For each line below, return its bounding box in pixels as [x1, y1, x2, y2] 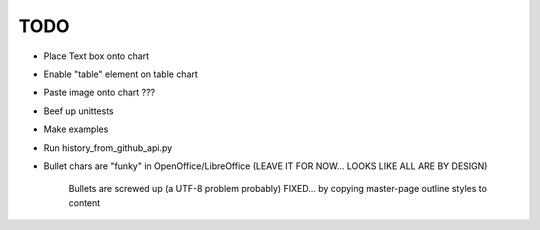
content [68, 196, 101, 209]
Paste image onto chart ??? [43, 86, 155, 99]
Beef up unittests [43, 105, 114, 117]
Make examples [43, 123, 109, 135]
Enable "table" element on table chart [43, 68, 199, 80]
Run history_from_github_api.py [43, 141, 173, 154]
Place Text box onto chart [43, 50, 150, 62]
